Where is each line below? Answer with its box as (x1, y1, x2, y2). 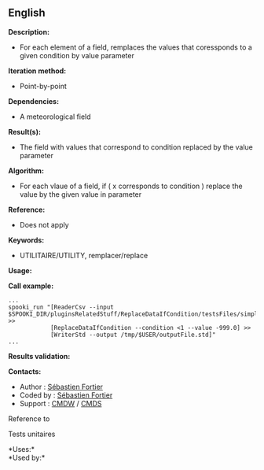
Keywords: (8, 235, 45, 245)
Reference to (8, 413, 50, 424)
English (8, 6, 46, 20)
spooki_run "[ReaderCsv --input (8, 303, 114, 311)
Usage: (8, 265, 33, 275)
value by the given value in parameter (19, 189, 142, 199)
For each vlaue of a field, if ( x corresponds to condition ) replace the (19, 181, 243, 191)
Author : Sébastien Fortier (19, 382, 104, 391)
